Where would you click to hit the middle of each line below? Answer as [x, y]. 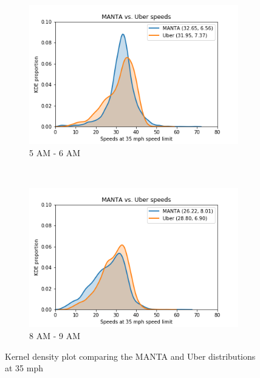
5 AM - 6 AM [55, 152]
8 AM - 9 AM [55, 336]
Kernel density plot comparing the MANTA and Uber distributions [130, 356]
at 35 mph [24, 368]
